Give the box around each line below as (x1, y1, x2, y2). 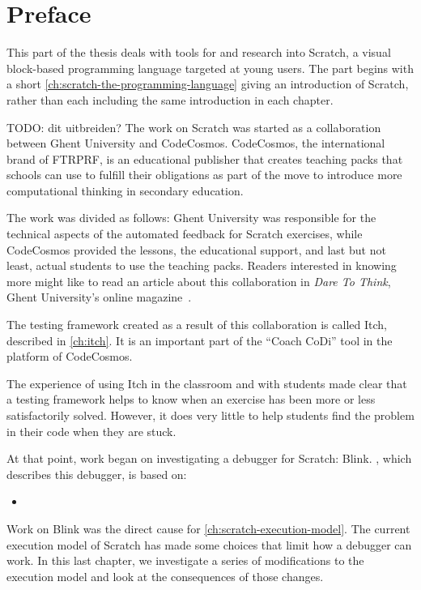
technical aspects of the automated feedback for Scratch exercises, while (6, 225, 363, 242)
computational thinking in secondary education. (6, 182, 244, 199)
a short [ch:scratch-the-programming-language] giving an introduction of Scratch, (6, 75, 409, 92)
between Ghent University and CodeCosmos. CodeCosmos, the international (6, 135, 385, 152)
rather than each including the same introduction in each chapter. (6, 91, 334, 108)
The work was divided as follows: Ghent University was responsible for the (6, 209, 376, 226)
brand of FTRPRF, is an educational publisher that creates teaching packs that (6, 150, 403, 167)
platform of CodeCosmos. (6, 348, 133, 365)
